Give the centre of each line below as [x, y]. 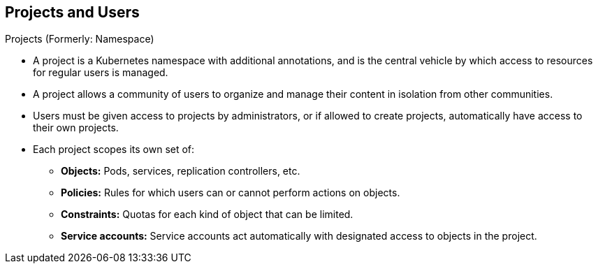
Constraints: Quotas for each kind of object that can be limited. [207, 215]
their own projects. [76, 128]
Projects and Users [72, 12]
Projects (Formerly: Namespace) [80, 39]
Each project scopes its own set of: [114, 150]
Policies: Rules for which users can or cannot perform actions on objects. [231, 193]
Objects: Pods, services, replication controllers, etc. [181, 171]
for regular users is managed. [101, 73]
